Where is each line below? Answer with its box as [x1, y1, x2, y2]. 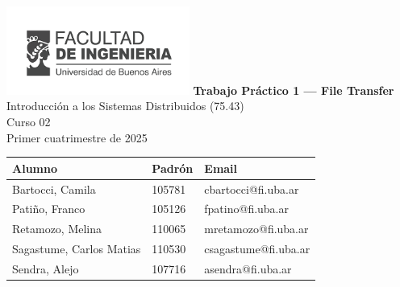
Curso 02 [6, 113, 51, 130]
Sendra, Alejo [12, 260, 79, 277]
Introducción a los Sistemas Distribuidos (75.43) [6, 97, 244, 114]
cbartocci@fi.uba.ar [204, 180, 299, 197]
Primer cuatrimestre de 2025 [6, 129, 148, 146]
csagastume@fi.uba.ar [204, 240, 310, 257]
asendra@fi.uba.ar [204, 260, 292, 277]
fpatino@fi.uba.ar [204, 200, 290, 217]
